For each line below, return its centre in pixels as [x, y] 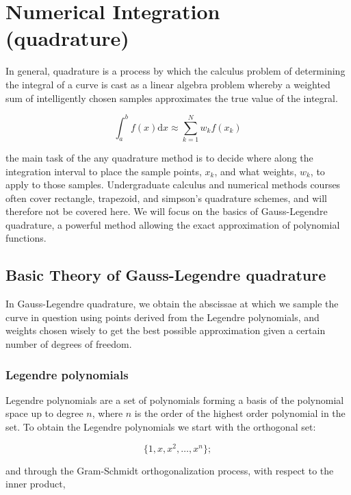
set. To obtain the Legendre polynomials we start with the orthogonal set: [161, 427]
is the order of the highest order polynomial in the [240, 413]
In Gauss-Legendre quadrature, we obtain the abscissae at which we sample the [172, 304]
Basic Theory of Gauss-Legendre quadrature [166, 275]
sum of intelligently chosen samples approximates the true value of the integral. [172, 98]
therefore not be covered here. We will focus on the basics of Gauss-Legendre [167, 211]
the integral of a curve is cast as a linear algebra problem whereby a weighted [168, 84]
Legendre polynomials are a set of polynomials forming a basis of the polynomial [175, 399]
